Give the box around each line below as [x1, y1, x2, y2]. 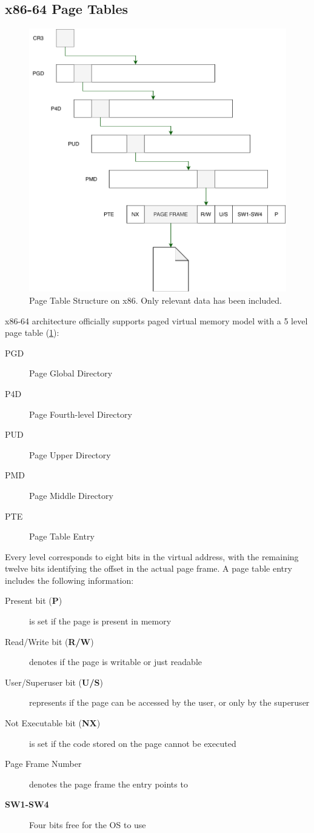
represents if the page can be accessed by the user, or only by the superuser [29, 696, 310, 709]
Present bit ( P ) [5, 594, 62, 607]
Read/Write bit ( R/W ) [5, 635, 94, 647]
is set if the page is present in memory [29, 615, 172, 627]
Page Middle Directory [29, 489, 113, 501]
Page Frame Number [5, 757, 82, 770]
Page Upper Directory [29, 448, 111, 461]
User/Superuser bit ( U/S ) [5, 675, 103, 688]
